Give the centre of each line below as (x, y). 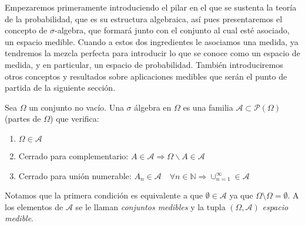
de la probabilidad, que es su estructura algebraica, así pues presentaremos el (144, 18)
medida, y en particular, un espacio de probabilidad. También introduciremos (144, 64)
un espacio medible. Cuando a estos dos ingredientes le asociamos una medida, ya (152, 41)
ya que (241, 195)
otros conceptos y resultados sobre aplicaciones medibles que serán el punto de (146, 76)
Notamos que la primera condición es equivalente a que (104, 195)
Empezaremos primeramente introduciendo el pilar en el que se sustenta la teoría (151, 7)
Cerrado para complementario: (73, 155)
